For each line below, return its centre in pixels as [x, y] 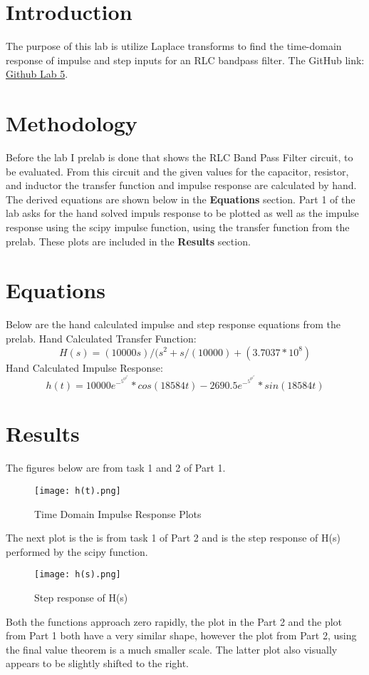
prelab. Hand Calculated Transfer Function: [101, 338]
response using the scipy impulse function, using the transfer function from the [178, 227]
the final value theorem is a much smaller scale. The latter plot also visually [172, 649]
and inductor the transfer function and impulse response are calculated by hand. [181, 185]
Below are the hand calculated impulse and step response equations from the [173, 324]
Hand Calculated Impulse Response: [84, 367]
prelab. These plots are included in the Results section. [128, 241]
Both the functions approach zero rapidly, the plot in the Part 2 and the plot [174, 621]
